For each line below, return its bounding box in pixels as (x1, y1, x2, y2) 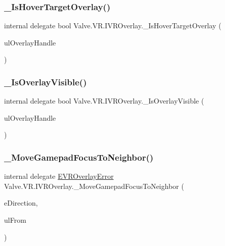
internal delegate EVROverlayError (4, 171, 114, 181)
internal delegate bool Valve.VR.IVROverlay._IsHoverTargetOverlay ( (4, 20, 221, 31)
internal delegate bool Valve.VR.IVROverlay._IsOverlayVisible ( (4, 95, 204, 106)
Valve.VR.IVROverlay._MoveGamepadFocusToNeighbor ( (4, 180, 184, 191)
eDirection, (4, 198, 38, 208)
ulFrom (4, 215, 26, 225)
